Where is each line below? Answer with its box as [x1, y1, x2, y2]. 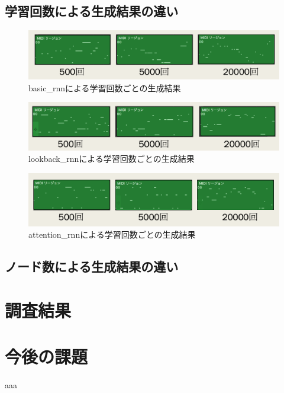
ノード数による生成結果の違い [5, 257, 179, 276]
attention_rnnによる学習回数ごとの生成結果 [28, 228, 196, 241]
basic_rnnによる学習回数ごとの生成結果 [28, 81, 181, 94]
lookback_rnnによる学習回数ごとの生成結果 [28, 152, 195, 165]
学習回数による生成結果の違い [5, 2, 179, 20]
